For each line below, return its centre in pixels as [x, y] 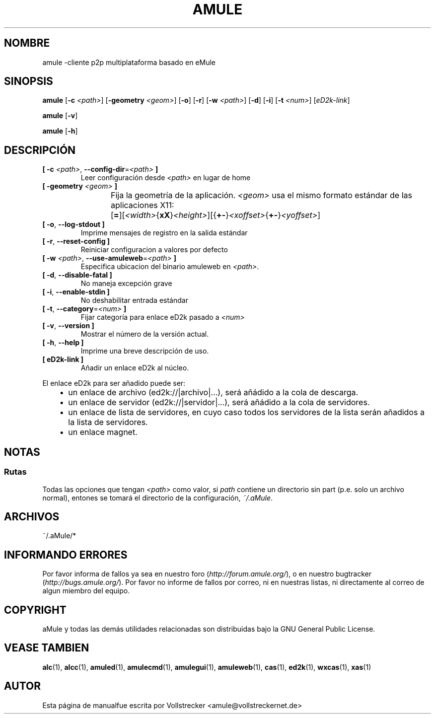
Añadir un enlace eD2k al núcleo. [135, 368]
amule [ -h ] [60, 131]
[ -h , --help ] [63, 343]
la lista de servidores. [108, 422]
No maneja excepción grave [126, 284]
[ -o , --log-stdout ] [73, 224]
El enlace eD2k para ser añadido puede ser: [114, 383]
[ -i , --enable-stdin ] [76, 292]
